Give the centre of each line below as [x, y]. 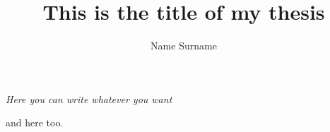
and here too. [35, 122]
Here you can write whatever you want [89, 98]
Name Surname [184, 46]
